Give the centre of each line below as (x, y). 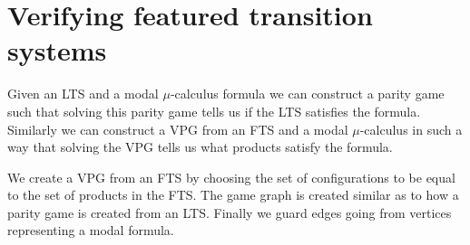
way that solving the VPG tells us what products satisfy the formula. (200, 147)
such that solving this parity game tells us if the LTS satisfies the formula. (214, 111)
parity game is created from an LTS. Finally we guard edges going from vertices (230, 212)
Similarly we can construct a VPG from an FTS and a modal (178, 129)
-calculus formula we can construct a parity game (307, 94)
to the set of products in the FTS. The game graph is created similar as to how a (233, 195)
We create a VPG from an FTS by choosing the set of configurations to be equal (231, 177)
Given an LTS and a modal (83, 94)
